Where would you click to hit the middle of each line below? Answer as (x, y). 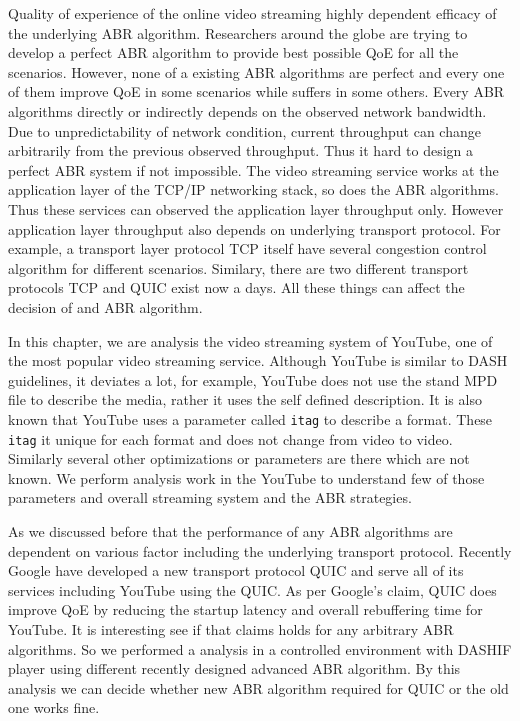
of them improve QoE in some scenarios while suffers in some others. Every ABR (256, 91)
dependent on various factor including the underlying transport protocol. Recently (260, 550)
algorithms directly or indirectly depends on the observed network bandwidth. (247, 110)
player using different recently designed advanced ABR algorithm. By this (234, 668)
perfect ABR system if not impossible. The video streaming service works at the (253, 169)
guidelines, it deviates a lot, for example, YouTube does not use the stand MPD (253, 379)
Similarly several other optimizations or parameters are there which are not (239, 458)
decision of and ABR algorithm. (105, 306)
